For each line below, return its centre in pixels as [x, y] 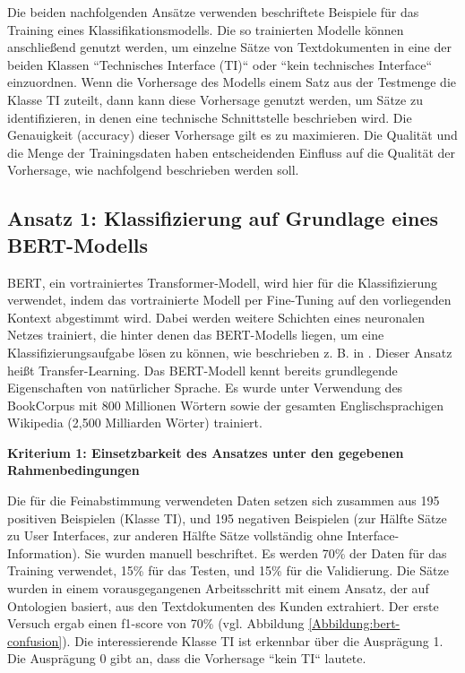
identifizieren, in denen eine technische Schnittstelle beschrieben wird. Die [210, 117]
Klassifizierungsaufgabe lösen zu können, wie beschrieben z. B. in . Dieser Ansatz [230, 352]
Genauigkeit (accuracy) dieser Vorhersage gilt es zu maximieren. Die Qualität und [232, 135]
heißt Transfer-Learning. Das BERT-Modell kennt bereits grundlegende [202, 370]
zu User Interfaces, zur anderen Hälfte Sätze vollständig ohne [175, 535]
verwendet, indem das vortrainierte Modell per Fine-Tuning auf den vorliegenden [229, 300]
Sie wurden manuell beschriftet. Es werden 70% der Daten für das [266, 552]
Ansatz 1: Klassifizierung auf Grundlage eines [223, 218]
